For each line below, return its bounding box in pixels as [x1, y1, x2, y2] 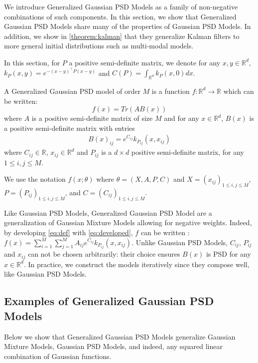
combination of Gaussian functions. [4, 351, 112, 361]
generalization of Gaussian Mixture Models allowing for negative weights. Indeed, [4, 217, 252, 228]
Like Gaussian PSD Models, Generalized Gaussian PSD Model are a [4, 207, 212, 218]
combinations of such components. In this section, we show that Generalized [4, 11, 237, 21]
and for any [164, 113, 199, 123]
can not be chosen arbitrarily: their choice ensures [28, 249, 180, 259]
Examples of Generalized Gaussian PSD [4, 293, 214, 309]
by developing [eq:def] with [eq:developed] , [4, 227, 133, 237]
